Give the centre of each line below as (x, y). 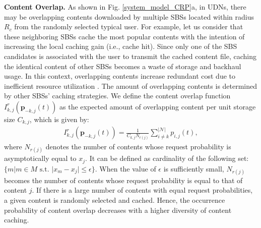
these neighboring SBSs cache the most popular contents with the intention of (124, 36)
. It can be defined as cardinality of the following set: (167, 158)
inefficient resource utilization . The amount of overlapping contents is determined (131, 85)
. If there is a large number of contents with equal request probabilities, (142, 190)
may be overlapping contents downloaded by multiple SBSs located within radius (129, 16)
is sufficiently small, (194, 168)
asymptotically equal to (40, 158)
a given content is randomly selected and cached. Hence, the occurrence (115, 199)
